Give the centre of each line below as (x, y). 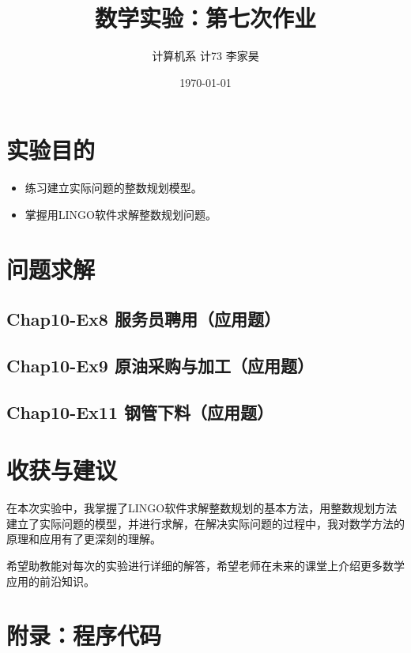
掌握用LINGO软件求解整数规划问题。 (121, 214)
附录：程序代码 (84, 635)
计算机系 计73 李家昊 (205, 56)
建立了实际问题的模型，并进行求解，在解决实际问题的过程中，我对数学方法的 (205, 523)
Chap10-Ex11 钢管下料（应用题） (140, 411)
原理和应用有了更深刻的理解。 (84, 539)
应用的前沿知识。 (51, 581)
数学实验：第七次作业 (205, 18)
